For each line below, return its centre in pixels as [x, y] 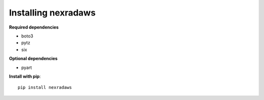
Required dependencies [34, 27]
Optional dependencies [33, 59]
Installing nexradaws [52, 13]
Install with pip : [25, 76]
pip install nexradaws [45, 88]
